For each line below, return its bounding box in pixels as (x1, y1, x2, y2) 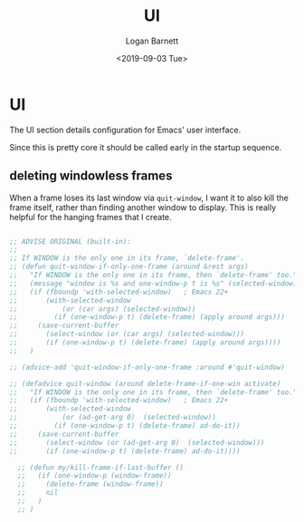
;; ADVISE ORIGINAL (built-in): (9, 237, 131, 246)
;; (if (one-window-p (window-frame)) (17, 471, 172, 480)
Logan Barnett (125, 35, 179, 46)
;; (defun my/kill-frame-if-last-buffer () (17, 463, 184, 472)
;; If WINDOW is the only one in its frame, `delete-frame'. (9, 254, 245, 263)
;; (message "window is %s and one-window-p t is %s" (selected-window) (9, 278, 298, 288)
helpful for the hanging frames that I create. (9, 211, 172, 222)
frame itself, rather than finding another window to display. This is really (9, 201, 277, 213)
